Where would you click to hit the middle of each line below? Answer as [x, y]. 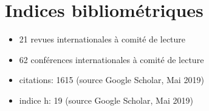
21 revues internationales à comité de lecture [102, 39]
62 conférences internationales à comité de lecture [111, 59]
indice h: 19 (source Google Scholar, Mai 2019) [106, 100]
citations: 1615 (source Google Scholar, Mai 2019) [111, 80]
